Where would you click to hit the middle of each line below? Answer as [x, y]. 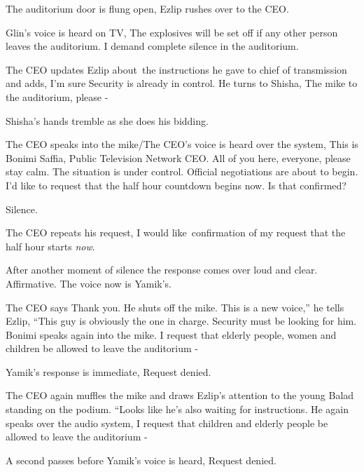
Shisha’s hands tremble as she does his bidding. [107, 120]
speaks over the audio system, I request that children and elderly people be [167, 423]
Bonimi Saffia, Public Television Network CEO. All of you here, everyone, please [178, 157]
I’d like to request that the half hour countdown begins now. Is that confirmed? [176, 185]
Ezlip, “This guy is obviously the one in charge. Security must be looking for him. [181, 321]
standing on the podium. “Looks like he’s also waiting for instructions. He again [177, 409]
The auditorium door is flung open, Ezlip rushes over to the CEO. [147, 8]
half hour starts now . [50, 246]
